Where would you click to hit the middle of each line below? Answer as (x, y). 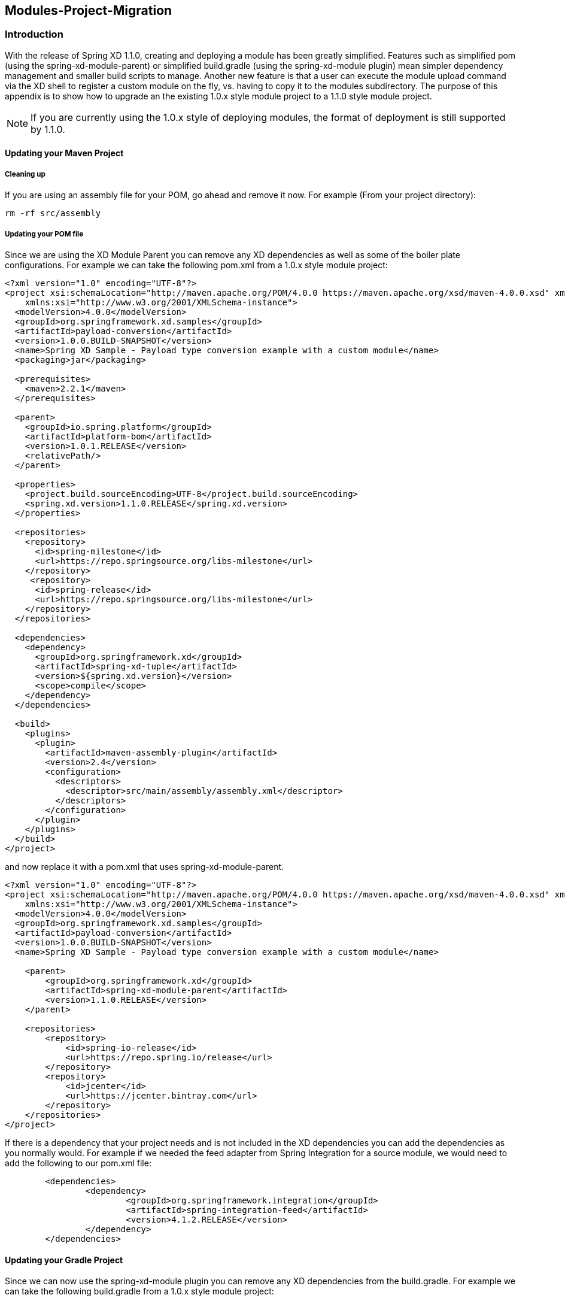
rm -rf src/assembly (53, 213)
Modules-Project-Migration (89, 10)
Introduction (34, 34)
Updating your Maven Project (64, 153)
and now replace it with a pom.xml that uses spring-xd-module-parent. (145, 866)
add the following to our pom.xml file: (78, 1163)
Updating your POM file (44, 234)
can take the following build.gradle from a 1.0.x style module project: (139, 1291)
